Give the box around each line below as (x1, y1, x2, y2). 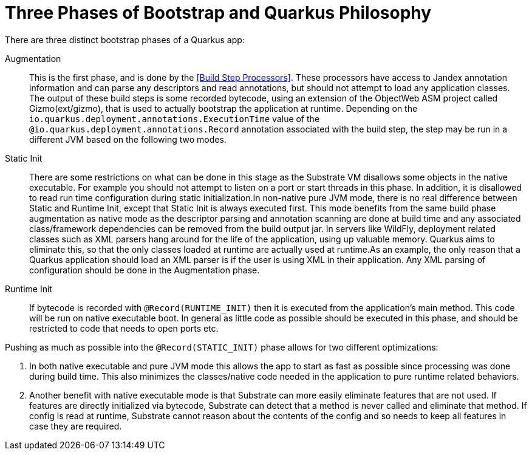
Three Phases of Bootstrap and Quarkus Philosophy (5, 2, 432, 23)
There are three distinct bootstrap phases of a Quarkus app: (5, 34, 245, 45)
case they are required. (29, 420, 122, 431)
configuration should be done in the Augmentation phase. (29, 264, 260, 275)
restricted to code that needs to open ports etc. (29, 323, 219, 334)
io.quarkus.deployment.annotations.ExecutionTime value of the (29, 113, 320, 124)
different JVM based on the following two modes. (29, 134, 227, 145)
